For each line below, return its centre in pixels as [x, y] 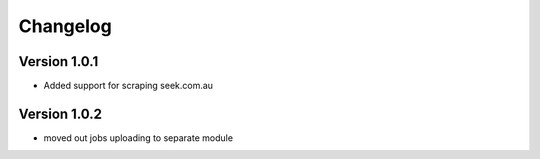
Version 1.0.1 [58, 61]
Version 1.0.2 [60, 113]
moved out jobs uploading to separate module [138, 137]
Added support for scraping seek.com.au [128, 86]
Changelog [65, 26]
